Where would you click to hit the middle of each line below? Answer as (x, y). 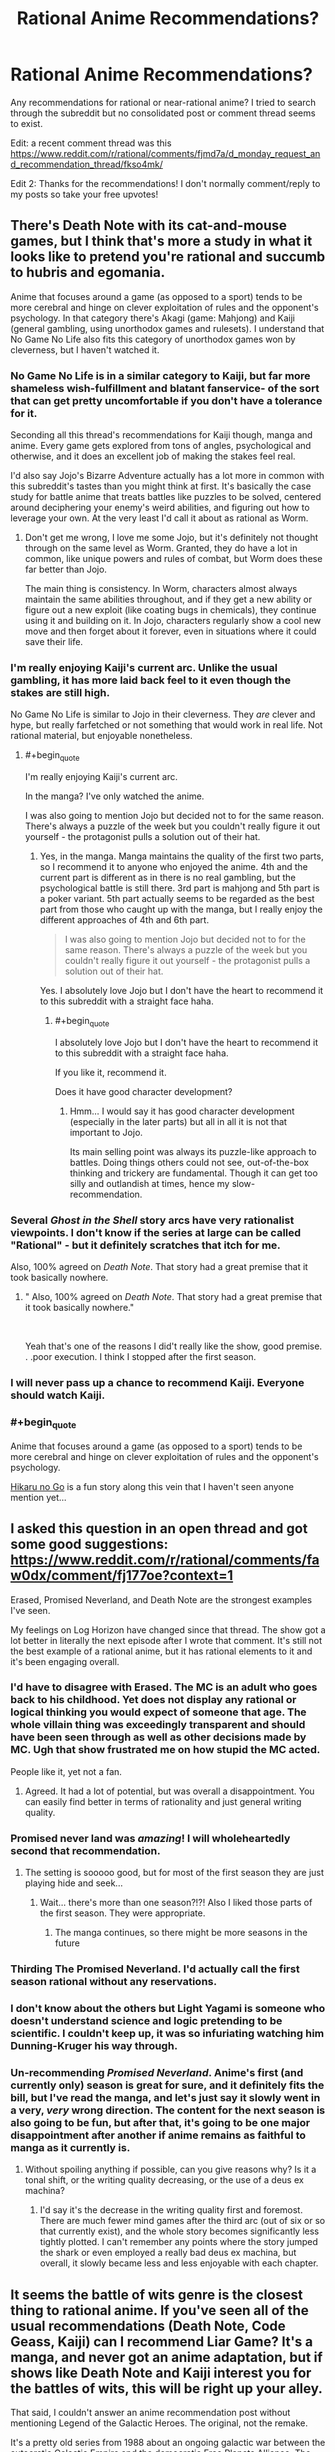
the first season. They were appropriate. (122, 1913)
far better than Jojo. (66, 569)
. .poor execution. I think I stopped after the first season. (140, 1357)
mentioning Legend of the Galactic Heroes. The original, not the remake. (159, 2423)
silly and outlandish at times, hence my (149, 1183)
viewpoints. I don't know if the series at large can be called (156, 1232)
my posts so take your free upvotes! (84, 194)
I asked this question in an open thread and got (159, 1528)
